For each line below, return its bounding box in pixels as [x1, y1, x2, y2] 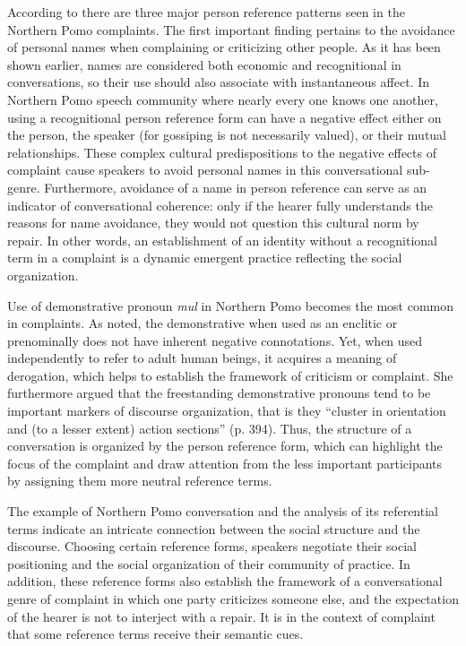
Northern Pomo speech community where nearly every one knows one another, [7, 90, 438, 108]
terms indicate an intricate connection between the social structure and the [7, 519, 420, 538]
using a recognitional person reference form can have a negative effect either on [7, 108, 442, 126]
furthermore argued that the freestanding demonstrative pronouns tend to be [7, 383, 431, 402]
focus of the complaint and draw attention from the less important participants [7, 453, 443, 472]
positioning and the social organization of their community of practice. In [7, 554, 410, 573]
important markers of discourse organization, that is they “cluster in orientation [7, 401, 446, 420]
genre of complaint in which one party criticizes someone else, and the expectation [7, 590, 459, 607]
